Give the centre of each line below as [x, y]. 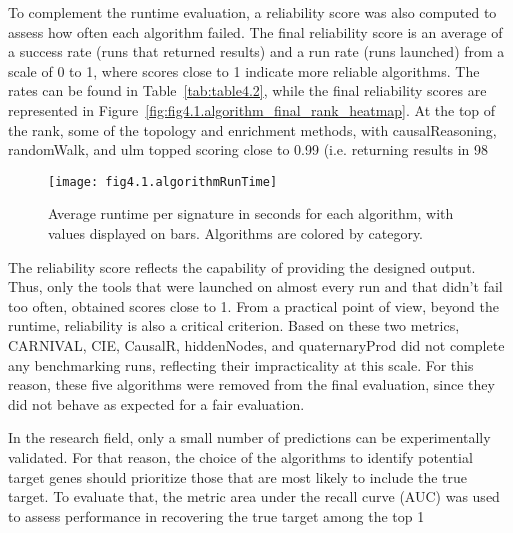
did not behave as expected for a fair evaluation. [156, 403]
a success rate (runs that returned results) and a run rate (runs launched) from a [256, 51]
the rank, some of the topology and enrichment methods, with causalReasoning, [252, 129]
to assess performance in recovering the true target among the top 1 [216, 515]
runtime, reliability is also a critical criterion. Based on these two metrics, [234, 325]
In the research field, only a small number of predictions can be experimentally [249, 437]
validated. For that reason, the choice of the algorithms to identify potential [240, 456]
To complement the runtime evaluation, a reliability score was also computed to [252, 12]
